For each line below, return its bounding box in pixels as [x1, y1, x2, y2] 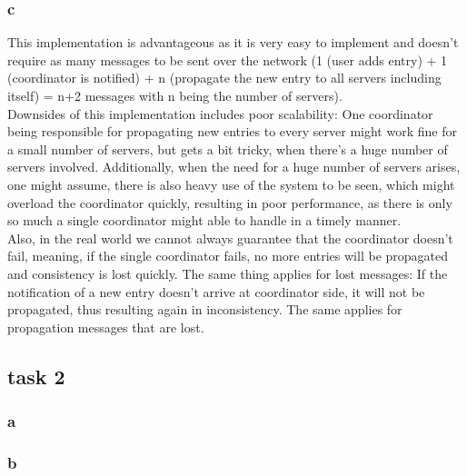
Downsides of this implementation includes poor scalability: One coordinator [7, 104, 433, 123]
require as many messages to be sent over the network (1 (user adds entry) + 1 [7, 50, 448, 69]
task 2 [7, 362, 65, 390]
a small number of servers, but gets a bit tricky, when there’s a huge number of [7, 139, 448, 158]
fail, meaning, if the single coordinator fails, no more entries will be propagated [7, 246, 449, 265]
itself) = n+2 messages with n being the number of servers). [7, 86, 343, 104]
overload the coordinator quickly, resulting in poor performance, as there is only [7, 193, 452, 212]
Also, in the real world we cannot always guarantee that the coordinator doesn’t [7, 228, 453, 247]
